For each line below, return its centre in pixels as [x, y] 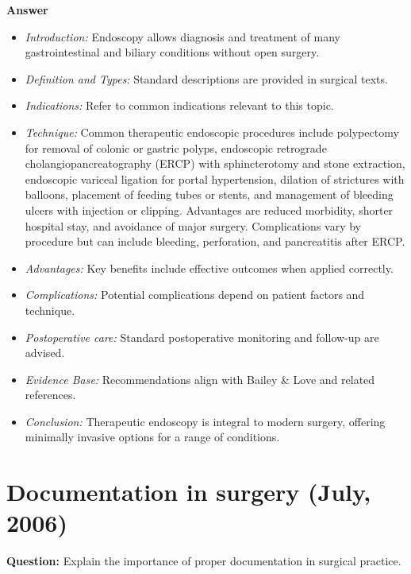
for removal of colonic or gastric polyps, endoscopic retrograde [176, 147]
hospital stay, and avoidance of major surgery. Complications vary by [193, 225]
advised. [45, 353]
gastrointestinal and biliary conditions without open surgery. [172, 52]
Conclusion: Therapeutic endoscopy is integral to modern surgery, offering [205, 421]
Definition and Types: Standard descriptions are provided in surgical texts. [206, 78]
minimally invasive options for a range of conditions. [152, 437]
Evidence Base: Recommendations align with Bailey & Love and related [200, 379]
